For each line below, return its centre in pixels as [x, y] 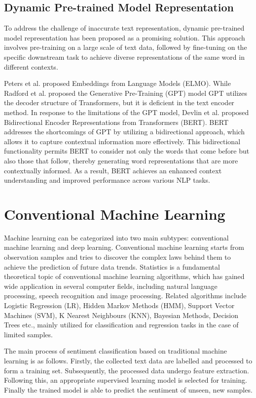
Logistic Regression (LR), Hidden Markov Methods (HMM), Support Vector [119, 305]
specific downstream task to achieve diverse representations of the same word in [124, 57]
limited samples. [28, 334]
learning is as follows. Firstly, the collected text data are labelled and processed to [128, 360]
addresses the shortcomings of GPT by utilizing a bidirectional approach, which [125, 132]
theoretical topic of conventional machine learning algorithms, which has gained [124, 276]
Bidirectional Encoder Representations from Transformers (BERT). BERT [116, 122]
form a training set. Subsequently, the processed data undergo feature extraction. [127, 370]
